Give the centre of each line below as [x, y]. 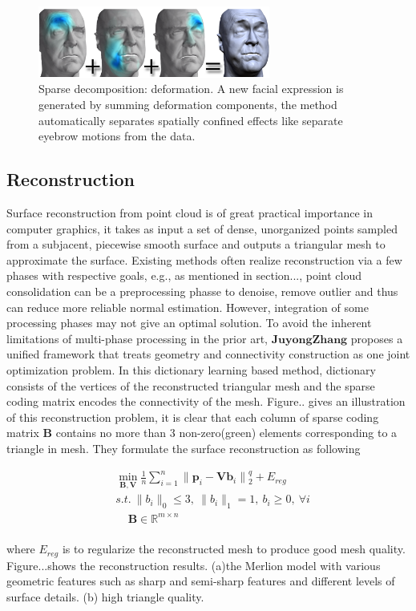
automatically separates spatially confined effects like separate [191, 120]
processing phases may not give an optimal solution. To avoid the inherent [189, 323]
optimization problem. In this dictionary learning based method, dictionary [191, 369]
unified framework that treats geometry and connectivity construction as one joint [208, 354]
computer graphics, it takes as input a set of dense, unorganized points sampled [202, 228]
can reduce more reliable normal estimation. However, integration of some [188, 307]
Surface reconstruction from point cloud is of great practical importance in [190, 213]
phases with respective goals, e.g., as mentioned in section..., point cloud [184, 275]
